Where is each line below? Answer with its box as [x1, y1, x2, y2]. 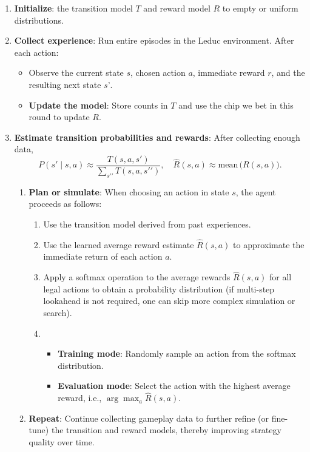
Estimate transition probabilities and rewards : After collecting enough [14, 130, 300, 143]
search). [43, 306, 72, 319]
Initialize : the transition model [14, 2, 133, 14]
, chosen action [130, 66, 186, 79]
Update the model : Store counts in [29, 98, 168, 111]
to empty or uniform [222, 2, 298, 14]
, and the [271, 66, 305, 79]
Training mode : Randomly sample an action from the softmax [58, 347, 296, 360]
